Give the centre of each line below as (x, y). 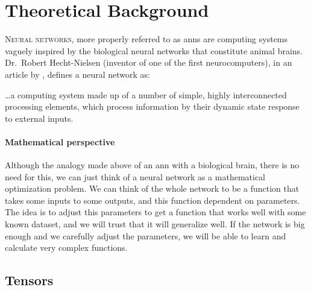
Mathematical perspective (60, 141)
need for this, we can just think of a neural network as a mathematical (135, 176)
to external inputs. (39, 118)
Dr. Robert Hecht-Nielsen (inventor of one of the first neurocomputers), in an (149, 62)
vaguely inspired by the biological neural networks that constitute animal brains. (154, 50)
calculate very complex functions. (66, 247)
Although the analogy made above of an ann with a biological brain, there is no (152, 165)
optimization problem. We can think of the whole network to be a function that (152, 188)
